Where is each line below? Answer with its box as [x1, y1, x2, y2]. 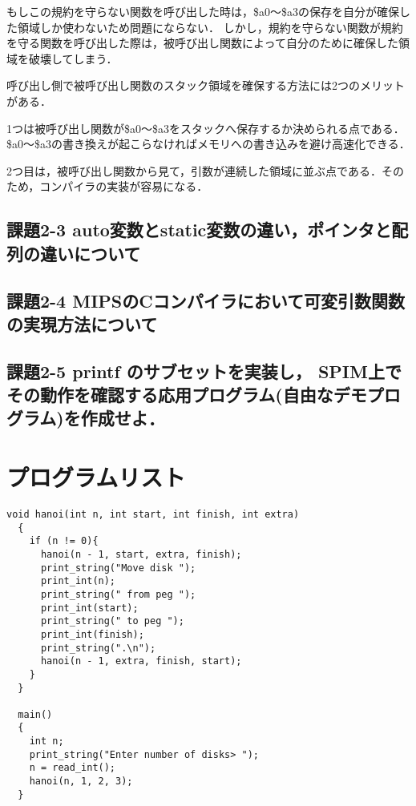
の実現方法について [6, 311, 158, 336]
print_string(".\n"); [40, 642, 156, 654]
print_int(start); [40, 602, 139, 614]
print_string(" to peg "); [40, 615, 184, 627]
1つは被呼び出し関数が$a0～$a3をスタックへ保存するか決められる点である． [6, 119, 405, 136]
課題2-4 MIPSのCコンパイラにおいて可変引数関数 [6, 288, 406, 312]
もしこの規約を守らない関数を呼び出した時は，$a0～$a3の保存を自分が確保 [6, 3, 399, 19]
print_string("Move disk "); [40, 562, 196, 574]
